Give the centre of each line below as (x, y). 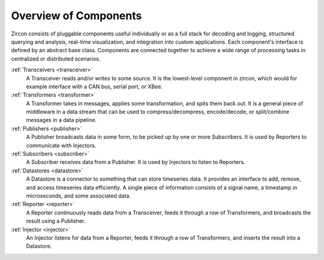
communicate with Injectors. (61, 145)
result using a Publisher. (56, 221)
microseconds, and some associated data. (79, 196)
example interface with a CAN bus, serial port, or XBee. (94, 86)
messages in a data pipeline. (61, 120)
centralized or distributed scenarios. (56, 59)
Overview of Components (76, 16)
